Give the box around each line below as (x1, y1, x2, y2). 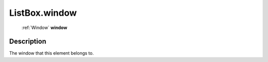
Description (9, 37, 47, 46)
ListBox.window (9, 7, 77, 18)
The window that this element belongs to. (9, 50, 94, 56)
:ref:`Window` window (21, 25, 67, 31)
